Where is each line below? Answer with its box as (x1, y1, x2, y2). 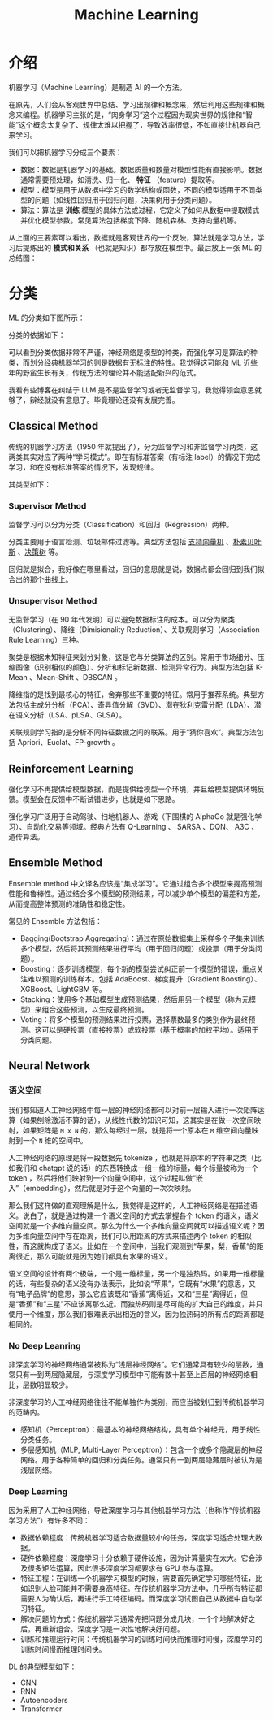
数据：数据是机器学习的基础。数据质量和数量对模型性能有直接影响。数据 (19, 164, 262, 174)
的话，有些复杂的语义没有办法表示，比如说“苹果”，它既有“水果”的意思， (8, 1278, 249, 1289)
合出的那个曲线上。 (8, 574, 73, 584)
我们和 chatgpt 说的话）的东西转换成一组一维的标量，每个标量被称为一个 (15, 1163, 259, 1172)
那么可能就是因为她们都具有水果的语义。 (36, 1251, 172, 1261)
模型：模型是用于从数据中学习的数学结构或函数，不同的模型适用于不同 (19, 184, 256, 194)
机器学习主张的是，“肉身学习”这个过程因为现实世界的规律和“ (43, 110, 246, 119)
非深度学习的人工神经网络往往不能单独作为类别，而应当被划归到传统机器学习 (8, 1397, 265, 1406)
